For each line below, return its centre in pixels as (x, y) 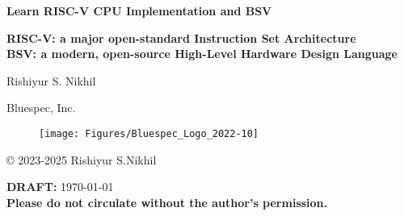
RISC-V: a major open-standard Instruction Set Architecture (181, 37)
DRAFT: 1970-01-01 (60, 187)
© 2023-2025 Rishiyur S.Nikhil (82, 159)
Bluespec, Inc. (41, 108)
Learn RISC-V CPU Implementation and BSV (139, 10)
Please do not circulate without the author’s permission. (167, 202)
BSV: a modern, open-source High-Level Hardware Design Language (202, 54)
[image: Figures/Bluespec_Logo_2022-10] (149, 133)
